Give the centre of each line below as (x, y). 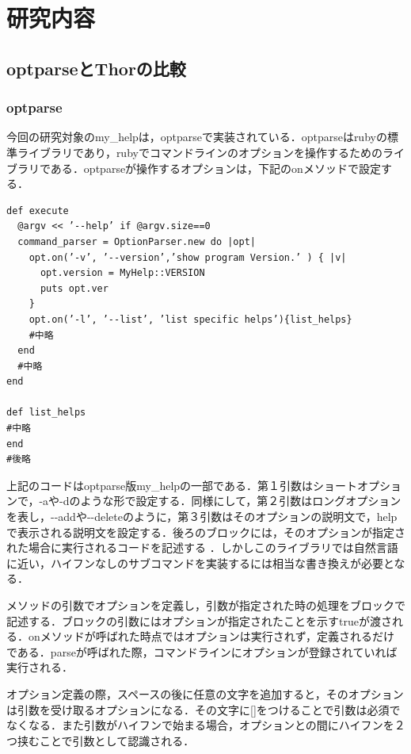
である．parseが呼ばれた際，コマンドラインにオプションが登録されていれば (202, 651)
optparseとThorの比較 (96, 68)
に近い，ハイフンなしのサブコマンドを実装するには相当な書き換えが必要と (200, 563)
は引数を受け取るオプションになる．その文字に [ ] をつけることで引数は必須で (204, 709)
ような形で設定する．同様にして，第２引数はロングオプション (241, 501)
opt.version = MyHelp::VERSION (122, 273)
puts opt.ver (74, 288)
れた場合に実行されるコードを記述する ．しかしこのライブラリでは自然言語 (202, 547)
